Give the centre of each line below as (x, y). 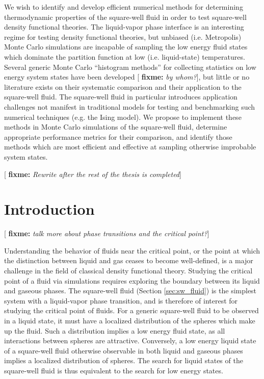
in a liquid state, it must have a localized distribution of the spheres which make (130, 320)
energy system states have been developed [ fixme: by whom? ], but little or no (127, 77)
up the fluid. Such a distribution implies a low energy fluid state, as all (115, 330)
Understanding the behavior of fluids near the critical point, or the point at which (132, 250)
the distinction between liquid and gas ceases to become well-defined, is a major (129, 260)
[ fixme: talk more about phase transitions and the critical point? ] (107, 233)
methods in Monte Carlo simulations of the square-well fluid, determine (116, 127)
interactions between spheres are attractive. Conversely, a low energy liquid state (130, 340)
